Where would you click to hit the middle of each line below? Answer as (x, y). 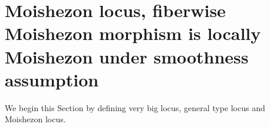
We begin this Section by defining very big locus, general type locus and (135, 107)
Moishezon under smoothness (127, 56)
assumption (52, 79)
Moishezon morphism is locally (133, 33)
